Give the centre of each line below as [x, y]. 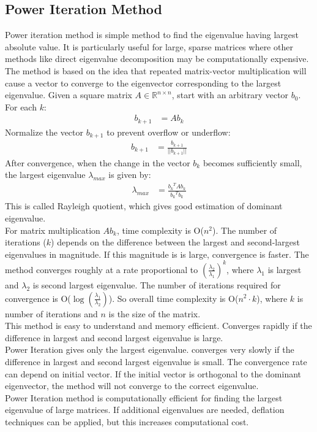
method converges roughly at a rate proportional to [102, 269]
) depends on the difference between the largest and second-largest [175, 242]
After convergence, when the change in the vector [98, 162]
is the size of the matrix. [155, 313]
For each [21, 106]
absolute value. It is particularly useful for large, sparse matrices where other [149, 46]
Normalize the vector [44, 132]
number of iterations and [51, 313]
